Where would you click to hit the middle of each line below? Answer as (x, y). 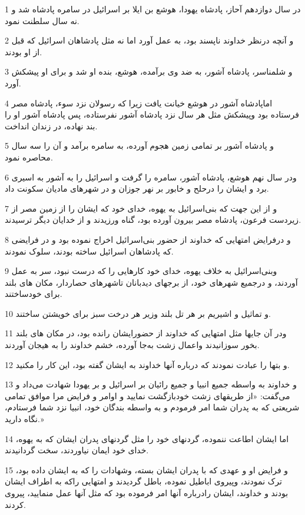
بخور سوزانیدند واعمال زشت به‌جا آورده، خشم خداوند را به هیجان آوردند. (132, 345)
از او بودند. (24, 51)
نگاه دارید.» (24, 419)
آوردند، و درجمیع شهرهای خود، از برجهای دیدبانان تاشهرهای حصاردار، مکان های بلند (151, 282)
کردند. (15, 504)
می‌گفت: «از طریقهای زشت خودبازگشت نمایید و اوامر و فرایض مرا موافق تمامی (147, 395)
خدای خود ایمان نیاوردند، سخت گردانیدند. (77, 450)
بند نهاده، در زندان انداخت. (51, 126)
